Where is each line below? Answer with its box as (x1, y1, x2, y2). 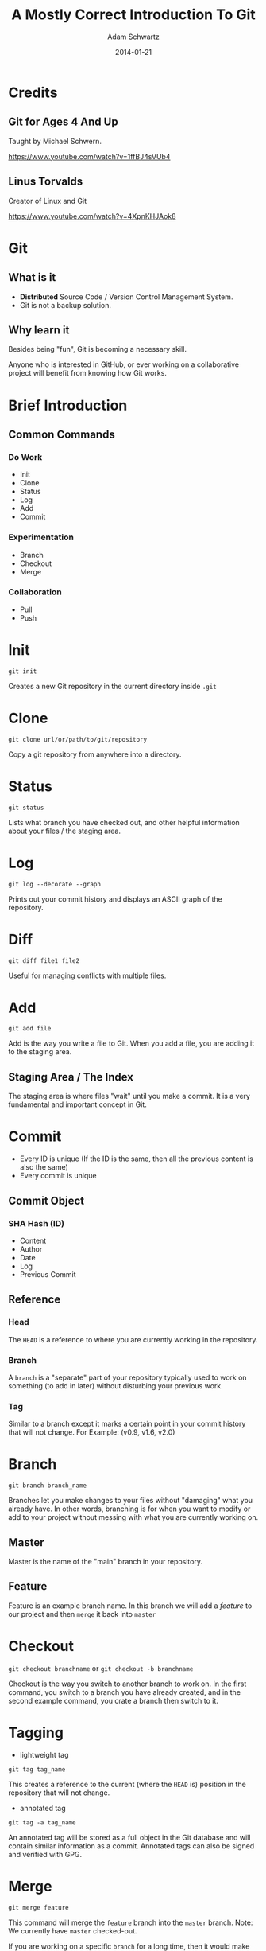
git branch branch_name (8, 1482, 87, 1490)
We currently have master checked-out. (8, 1926, 137, 1935)
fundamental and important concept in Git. (8, 1100, 147, 1109)
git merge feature (8, 1903, 69, 1911)
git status (8, 804, 44, 812)
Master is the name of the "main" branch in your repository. (8, 1556, 202, 1566)
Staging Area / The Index (8, 1070, 133, 1084)
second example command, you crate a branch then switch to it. (8, 1696, 218, 1705)
